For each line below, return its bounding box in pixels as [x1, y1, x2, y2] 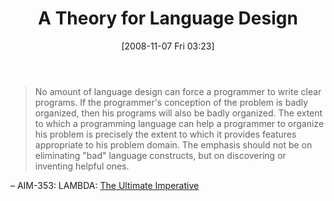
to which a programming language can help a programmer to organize [34, 117, 325, 129]
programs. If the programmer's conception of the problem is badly [34, 96, 309, 108]
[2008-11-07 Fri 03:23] [121, 40, 215, 52]
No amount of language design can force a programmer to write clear [34, 85, 322, 97]
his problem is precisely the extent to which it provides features [34, 128, 297, 140]
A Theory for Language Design [38, 7, 298, 30]
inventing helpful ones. [34, 160, 130, 172]
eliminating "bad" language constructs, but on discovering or [34, 149, 287, 161]
